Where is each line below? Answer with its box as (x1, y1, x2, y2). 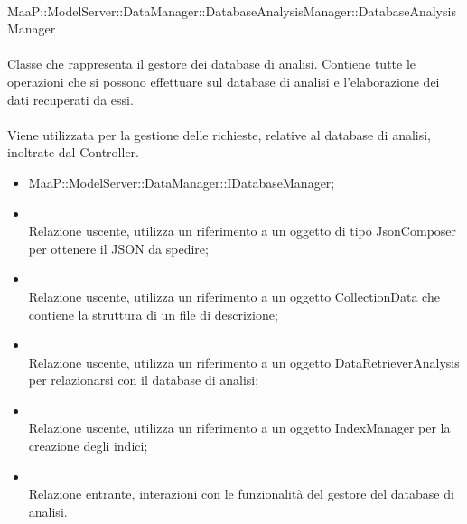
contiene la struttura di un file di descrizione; (28, 304, 278, 323)
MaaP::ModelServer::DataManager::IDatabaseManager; (28, 173, 335, 192)
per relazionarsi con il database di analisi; (28, 370, 259, 389)
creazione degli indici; (28, 436, 148, 455)
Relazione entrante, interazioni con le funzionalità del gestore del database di (28, 484, 454, 503)
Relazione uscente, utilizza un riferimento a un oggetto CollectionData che (28, 286, 440, 305)
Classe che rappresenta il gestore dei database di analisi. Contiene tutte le (7, 54, 416, 73)
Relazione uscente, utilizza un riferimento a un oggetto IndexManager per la (28, 418, 451, 437)
